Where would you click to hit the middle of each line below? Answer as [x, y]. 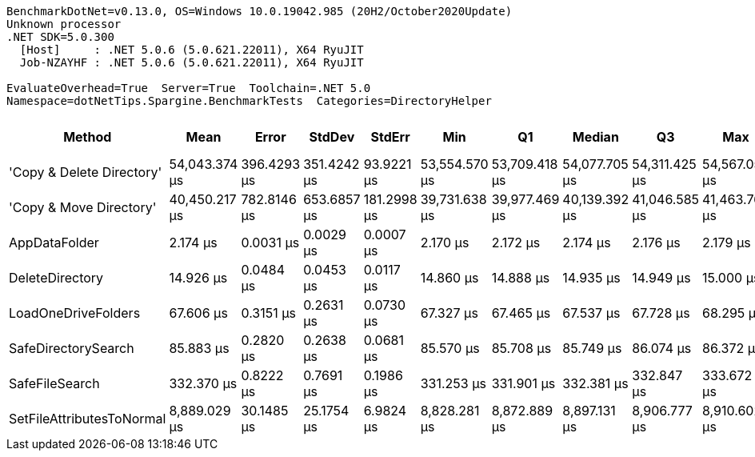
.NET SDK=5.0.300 [60, 37]
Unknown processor [64, 24]
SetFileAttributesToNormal [88, 419]
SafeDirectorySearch [72, 348]
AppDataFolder [54, 243]
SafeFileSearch [54, 383]
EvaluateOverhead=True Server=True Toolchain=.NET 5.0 [189, 88]
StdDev [332, 137]
